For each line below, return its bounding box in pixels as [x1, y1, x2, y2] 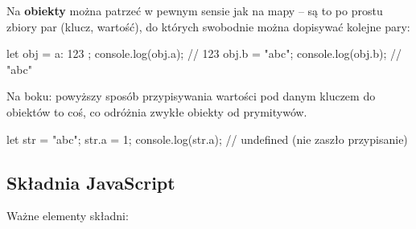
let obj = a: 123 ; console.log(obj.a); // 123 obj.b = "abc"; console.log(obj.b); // [6, 45, 402, 62]
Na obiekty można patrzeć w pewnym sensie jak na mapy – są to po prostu [6, 2, 383, 18]
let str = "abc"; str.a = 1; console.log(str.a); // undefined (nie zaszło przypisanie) [6, 130, 408, 147]
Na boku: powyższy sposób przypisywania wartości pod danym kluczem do [6, 88, 376, 104]
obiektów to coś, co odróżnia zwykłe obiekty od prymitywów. [6, 103, 307, 120]
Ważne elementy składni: [6, 207, 129, 224]
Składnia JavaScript [6, 170, 175, 194]
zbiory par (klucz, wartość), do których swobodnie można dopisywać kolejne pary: [6, 18, 410, 35]
